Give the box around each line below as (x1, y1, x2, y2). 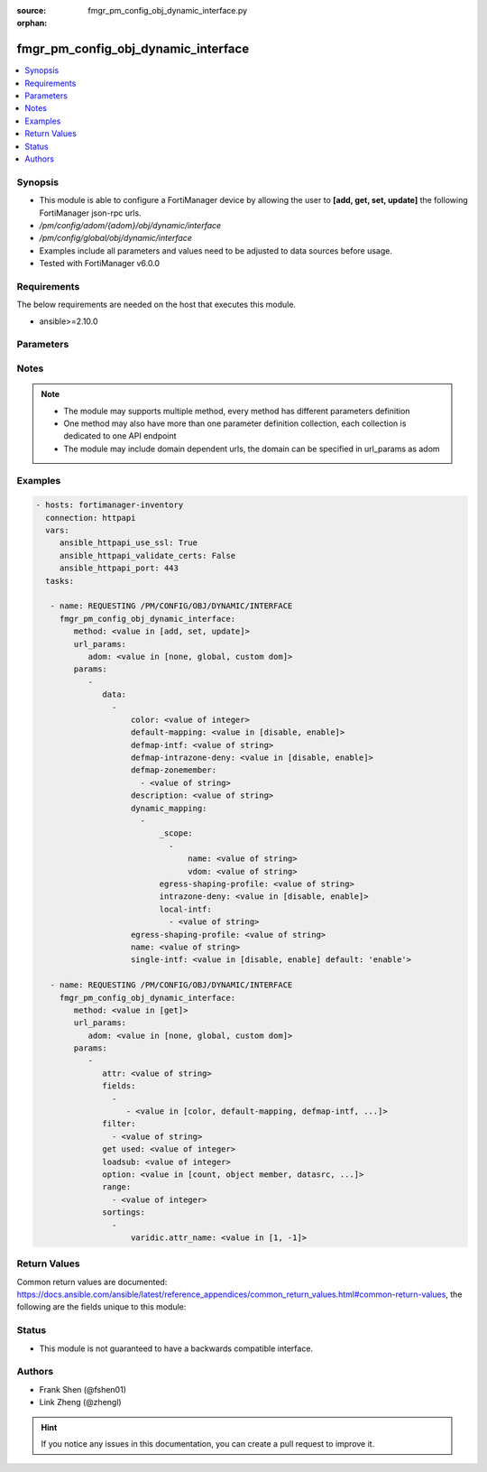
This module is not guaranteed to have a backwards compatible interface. (39, 1343, 314, 1354)
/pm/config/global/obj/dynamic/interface (39, 233, 193, 244)
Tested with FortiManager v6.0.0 (39, 258, 161, 269)
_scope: (159, 829, 193, 838)
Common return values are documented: (16, 1276, 168, 1287)
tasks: (45, 576, 75, 586)
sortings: (102, 1208, 146, 1217)
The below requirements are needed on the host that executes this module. (16, 299, 297, 310)
